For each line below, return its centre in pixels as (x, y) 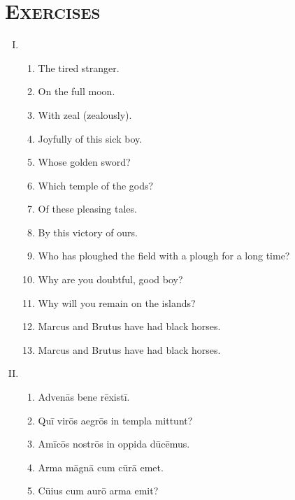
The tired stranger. (79, 67)
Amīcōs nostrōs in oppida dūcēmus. (114, 444)
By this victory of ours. (88, 232)
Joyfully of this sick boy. (90, 138)
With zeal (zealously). (85, 114)
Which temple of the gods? (96, 185)
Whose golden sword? (84, 162)
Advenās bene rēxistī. (84, 397)
